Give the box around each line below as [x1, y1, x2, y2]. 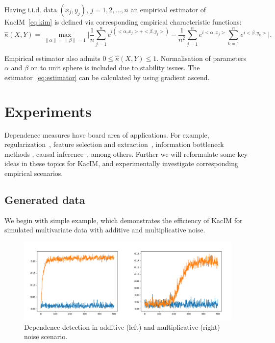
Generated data [4, 192, 85, 207]
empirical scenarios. [4, 168, 63, 178]
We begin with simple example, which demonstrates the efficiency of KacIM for [4, 215, 243, 225]
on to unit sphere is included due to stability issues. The [30, 62, 200, 73]
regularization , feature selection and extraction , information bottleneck [4, 139, 224, 149]
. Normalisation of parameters [156, 53, 247, 63]
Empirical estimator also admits [4, 53, 100, 63]
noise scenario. [24, 331, 68, 342]
